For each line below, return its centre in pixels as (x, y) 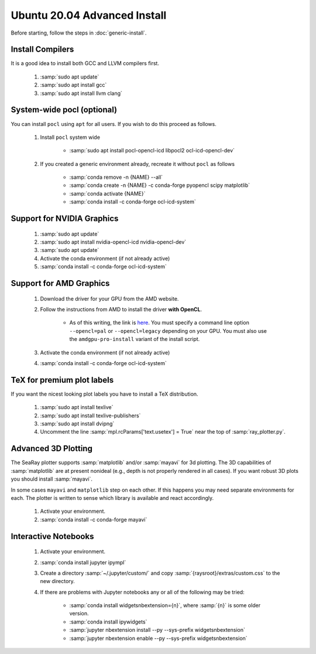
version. (79, 614)
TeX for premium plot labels (62, 380)
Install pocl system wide (70, 137)
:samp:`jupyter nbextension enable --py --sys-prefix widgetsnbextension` (159, 638)
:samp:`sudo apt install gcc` (73, 85)
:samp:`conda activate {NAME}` (107, 193)
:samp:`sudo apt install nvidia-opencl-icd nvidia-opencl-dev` (113, 242)
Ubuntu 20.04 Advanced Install (89, 15)
